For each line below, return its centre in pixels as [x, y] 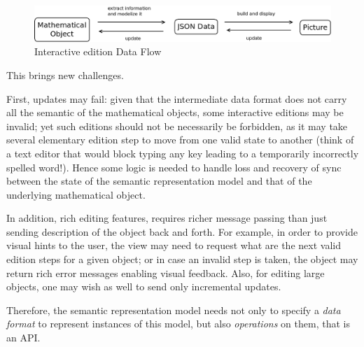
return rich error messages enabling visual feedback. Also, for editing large [166, 272]
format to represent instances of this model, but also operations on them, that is [178, 324]
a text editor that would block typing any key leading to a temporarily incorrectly [183, 153]
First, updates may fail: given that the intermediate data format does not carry [177, 98]
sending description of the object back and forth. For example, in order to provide [182, 231]
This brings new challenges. [65, 75]
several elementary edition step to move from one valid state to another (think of [180, 140]
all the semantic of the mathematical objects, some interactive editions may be [175, 112]
